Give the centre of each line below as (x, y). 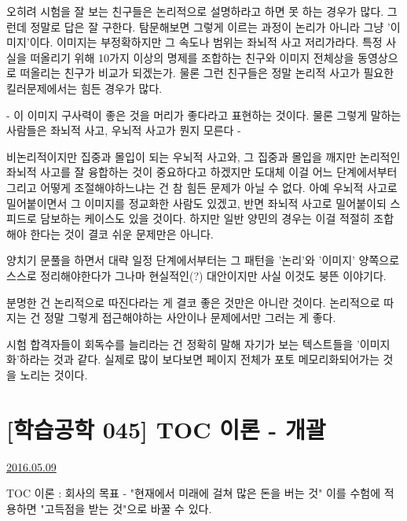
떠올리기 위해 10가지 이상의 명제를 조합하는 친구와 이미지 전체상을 (192, 57)
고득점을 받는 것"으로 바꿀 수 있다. (128, 508)
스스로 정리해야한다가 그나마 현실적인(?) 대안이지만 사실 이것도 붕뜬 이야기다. (196, 275)
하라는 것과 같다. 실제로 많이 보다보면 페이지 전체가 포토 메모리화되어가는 (199, 359)
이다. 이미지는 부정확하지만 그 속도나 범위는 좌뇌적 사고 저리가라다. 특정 (206, 42)
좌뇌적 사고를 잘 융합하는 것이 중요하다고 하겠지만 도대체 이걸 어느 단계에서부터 (202, 172)
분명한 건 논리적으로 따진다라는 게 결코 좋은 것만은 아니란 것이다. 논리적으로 (193, 302)
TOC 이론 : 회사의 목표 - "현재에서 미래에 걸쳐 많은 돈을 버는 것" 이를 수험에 (194, 493)
